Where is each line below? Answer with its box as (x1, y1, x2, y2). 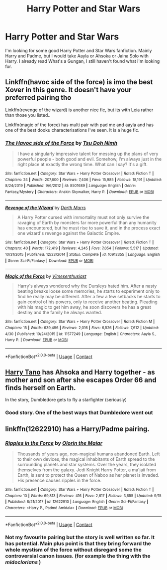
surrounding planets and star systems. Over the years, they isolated (17, 462, 157, 467)
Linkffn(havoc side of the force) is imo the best (5, 78, 153, 86)
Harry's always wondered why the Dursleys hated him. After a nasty (17, 283, 157, 289)
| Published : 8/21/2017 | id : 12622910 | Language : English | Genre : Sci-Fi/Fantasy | (5, 499, 149, 504)
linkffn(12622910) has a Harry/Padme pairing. (5, 424, 150, 433)
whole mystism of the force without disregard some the (5, 547, 142, 554)
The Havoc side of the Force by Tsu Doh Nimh (5, 139, 118, 146)
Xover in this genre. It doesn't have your (5, 86, 132, 94)
